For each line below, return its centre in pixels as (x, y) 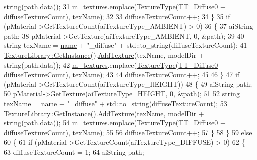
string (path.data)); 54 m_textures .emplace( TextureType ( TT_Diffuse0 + (115, 123)
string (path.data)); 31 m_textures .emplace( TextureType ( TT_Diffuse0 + (115, 6)
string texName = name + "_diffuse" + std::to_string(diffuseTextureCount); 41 (126, 45)
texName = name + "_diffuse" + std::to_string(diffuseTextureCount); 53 (116, 103)
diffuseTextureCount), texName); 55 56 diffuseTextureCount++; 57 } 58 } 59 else (128, 132)
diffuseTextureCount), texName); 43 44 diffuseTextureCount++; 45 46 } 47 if (122, 74)
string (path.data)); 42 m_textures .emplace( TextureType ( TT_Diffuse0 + (115, 64)
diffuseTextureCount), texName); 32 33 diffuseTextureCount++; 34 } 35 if (117, 16)
